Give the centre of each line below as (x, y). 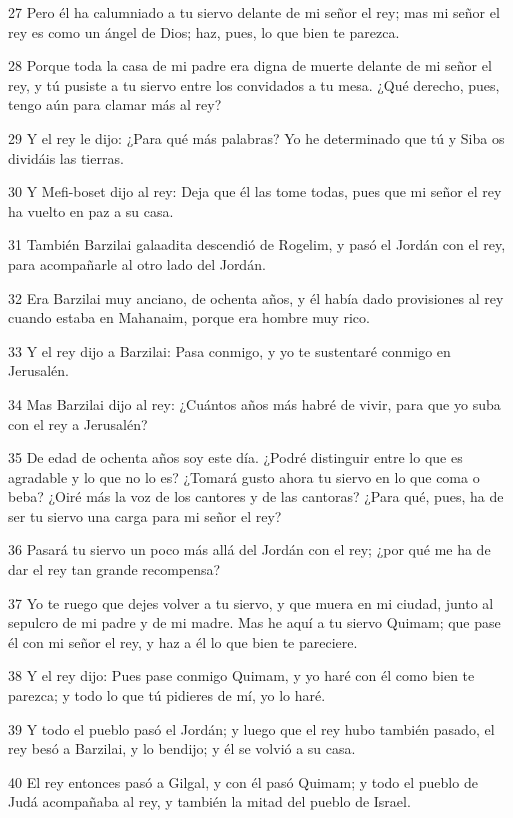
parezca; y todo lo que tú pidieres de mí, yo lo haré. (167, 695)
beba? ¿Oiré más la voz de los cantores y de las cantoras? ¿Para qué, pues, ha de (256, 496)
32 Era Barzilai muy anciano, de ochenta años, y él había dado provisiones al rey (256, 297)
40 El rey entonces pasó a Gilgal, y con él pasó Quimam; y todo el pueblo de (243, 781)
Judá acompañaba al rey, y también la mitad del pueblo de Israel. (209, 801)
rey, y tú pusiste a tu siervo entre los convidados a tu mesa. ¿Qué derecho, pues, (254, 84)
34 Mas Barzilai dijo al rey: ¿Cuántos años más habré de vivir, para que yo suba (254, 403)
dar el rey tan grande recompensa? (114, 569)
